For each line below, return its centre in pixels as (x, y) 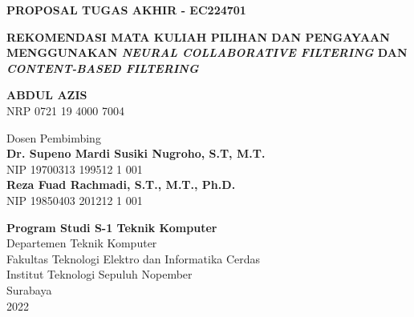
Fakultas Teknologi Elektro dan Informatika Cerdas (134, 258)
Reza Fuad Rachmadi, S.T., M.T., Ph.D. (121, 185)
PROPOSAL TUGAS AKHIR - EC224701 (126, 10)
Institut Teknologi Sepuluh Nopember (99, 274)
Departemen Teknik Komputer (82, 243)
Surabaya (29, 289)
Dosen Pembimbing (54, 137)
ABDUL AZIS (47, 95)
